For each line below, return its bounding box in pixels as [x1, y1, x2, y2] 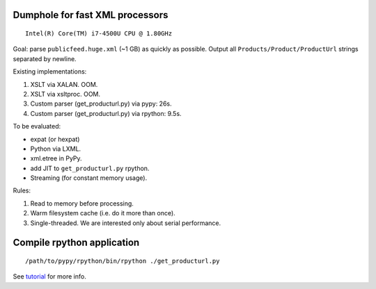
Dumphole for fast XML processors [13, 9, 169, 21]
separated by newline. [13, 54, 77, 63]
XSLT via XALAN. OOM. [30, 80, 98, 88]
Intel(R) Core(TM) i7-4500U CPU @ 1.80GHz [25, 30, 173, 38]
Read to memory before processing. [30, 199, 134, 208]
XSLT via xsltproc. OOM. [30, 90, 101, 98]
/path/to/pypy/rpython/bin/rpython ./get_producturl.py [25, 257, 220, 265]
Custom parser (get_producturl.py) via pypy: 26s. [30, 99, 172, 108]
